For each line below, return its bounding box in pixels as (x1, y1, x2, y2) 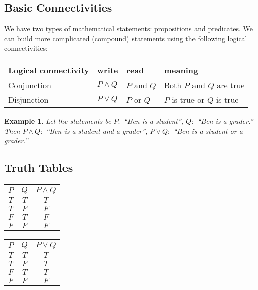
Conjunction (8, 79, 51, 91)
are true (217, 79, 245, 91)
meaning (164, 64, 199, 76)
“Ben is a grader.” (197, 115, 253, 126)
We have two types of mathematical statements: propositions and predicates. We (4, 23, 253, 34)
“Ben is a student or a (173, 125, 243, 136)
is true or (172, 93, 205, 105)
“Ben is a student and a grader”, (46, 125, 148, 136)
